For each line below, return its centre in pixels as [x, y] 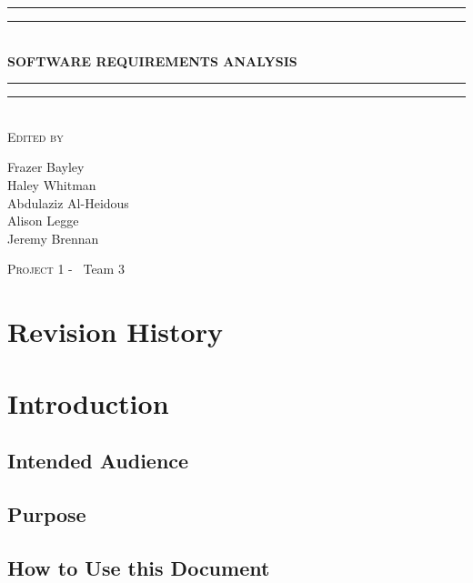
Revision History [115, 332]
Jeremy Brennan [53, 238]
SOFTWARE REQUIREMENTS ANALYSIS [152, 60]
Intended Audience [98, 461]
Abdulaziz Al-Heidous [68, 202]
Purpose [47, 513]
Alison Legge [43, 221]
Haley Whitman [52, 184]
